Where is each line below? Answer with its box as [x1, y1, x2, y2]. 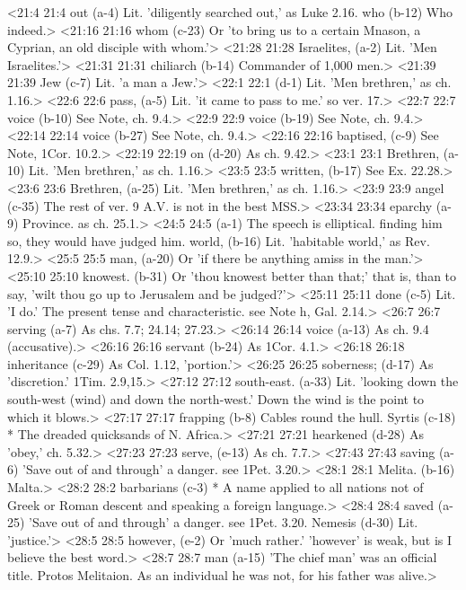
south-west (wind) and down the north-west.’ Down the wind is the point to [7, 390, 425, 409]
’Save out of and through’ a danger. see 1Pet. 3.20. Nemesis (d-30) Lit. [29, 513, 418, 532]
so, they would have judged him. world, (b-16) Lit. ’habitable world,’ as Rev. [7, 231, 430, 250]
